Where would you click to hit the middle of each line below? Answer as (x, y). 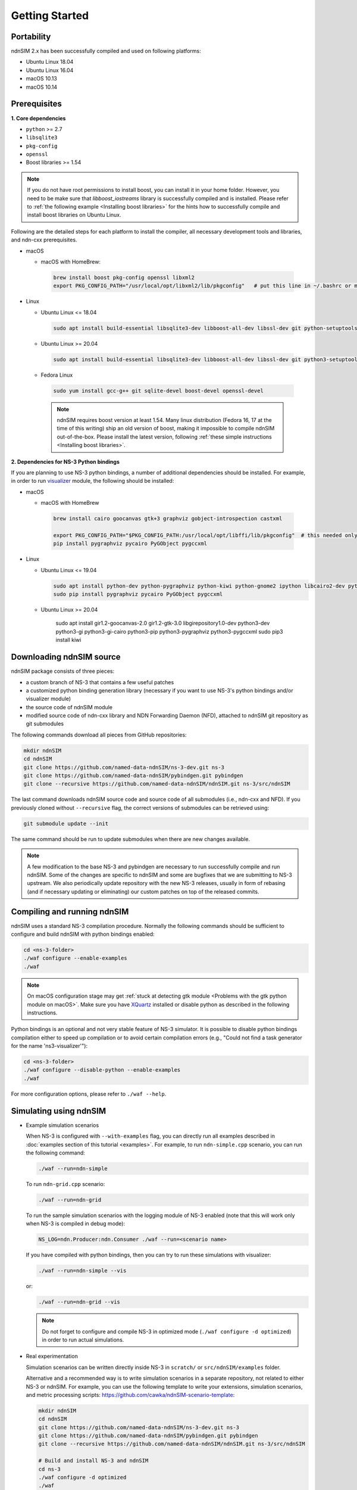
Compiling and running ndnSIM (70, 912)
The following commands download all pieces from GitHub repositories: (99, 735)
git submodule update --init (66, 823)
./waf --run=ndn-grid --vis (79, 1302)
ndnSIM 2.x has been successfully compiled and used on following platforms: (106, 51)
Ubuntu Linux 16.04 (50, 70)
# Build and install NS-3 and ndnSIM (93, 1461)
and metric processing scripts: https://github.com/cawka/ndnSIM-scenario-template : (130, 1395)
